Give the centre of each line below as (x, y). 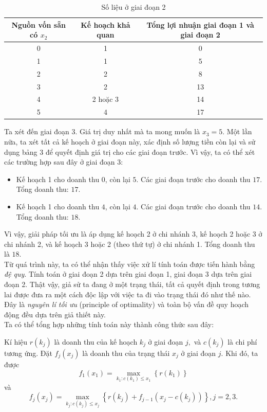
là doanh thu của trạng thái (126, 353)
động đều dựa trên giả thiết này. (55, 314)
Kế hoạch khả (106, 24)
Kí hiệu (16, 342)
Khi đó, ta (242, 353)
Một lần (239, 131)
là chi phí (242, 342)
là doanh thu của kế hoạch (96, 342)
